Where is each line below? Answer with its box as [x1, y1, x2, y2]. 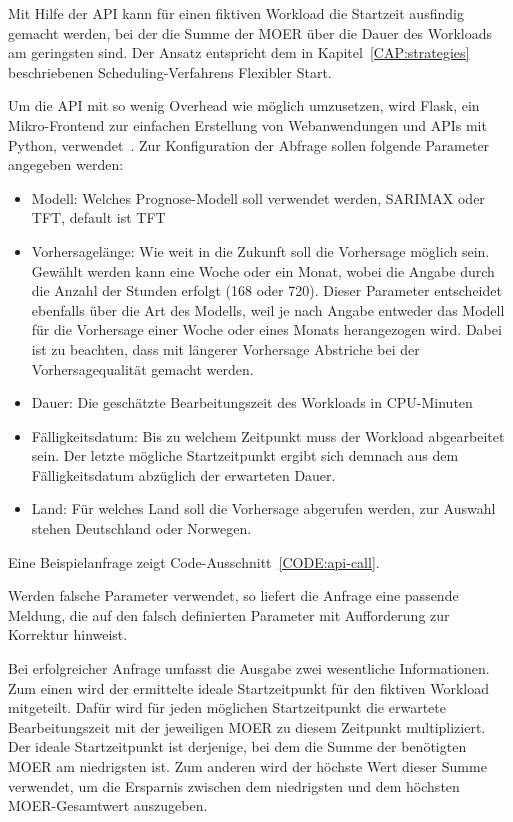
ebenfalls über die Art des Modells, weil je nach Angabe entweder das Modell [31, 299, 505, 320]
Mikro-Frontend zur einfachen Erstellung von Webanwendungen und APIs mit [8, 114, 487, 135]
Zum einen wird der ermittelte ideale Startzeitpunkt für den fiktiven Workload [8, 677, 489, 698]
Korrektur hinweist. [8, 624, 128, 645]
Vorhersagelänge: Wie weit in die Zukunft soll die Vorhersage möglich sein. [31, 240, 490, 261]
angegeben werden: [8, 154, 124, 175]
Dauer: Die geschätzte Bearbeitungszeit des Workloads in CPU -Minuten [31, 392, 473, 413]
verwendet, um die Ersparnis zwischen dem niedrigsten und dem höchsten [8, 775, 460, 796]
